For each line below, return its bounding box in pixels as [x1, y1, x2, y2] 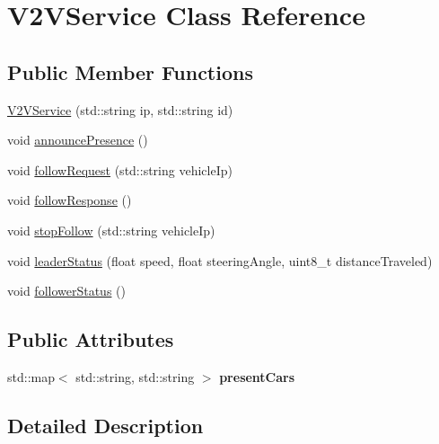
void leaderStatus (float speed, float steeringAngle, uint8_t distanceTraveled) [7, 251, 433, 270]
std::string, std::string [75, 367, 195, 386]
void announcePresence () [7, 130, 148, 149]
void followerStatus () [7, 281, 126, 300]
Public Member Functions [7, 58, 253, 85]
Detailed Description [7, 411, 204, 439]
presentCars [219, 367, 295, 386]
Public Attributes [7, 325, 174, 353]
